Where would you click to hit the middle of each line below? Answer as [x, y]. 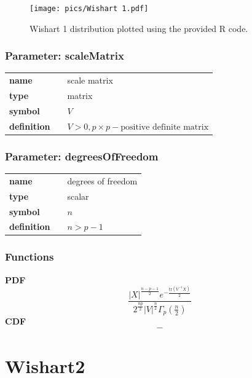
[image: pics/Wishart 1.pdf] [89, 9]
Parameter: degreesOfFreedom [82, 156]
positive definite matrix [165, 127]
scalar [78, 196]
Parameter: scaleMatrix [65, 56]
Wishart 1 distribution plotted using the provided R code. [139, 28]
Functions [30, 257]
